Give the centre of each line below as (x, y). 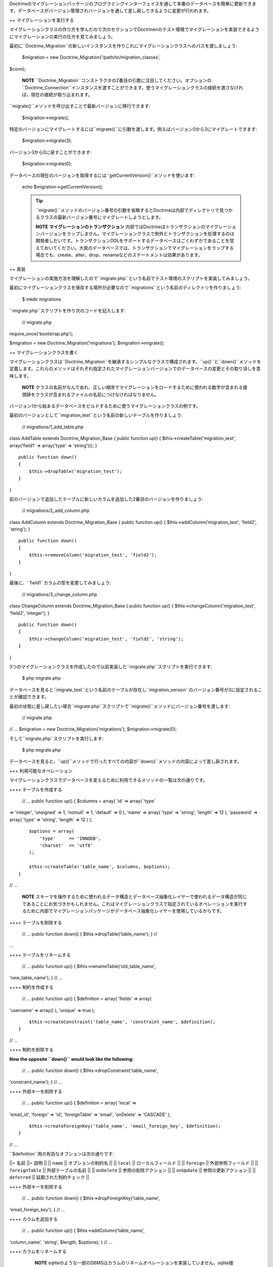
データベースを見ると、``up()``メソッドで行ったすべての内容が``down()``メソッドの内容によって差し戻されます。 (126, 761)
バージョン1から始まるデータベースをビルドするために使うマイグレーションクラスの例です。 (105, 406)
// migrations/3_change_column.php (60, 594)
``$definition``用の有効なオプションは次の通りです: (62, 1154)
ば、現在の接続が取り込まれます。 (57, 94)
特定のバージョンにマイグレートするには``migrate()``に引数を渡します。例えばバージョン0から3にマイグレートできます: (133, 129)
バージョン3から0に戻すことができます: (51, 152)
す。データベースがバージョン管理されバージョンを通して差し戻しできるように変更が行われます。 (110, 11)
